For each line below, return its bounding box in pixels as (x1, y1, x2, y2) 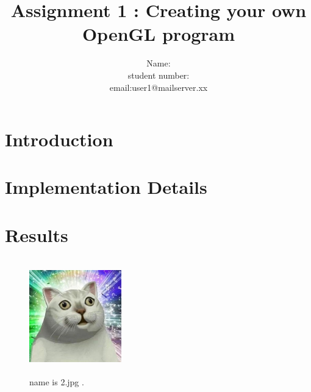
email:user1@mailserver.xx (109, 80, 208, 93)
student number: (127, 68, 190, 81)
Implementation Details (5, 174, 207, 199)
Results (5, 222, 68, 247)
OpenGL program (82, 21, 235, 46)
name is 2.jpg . (29, 376, 84, 388)
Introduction (5, 127, 113, 152)
